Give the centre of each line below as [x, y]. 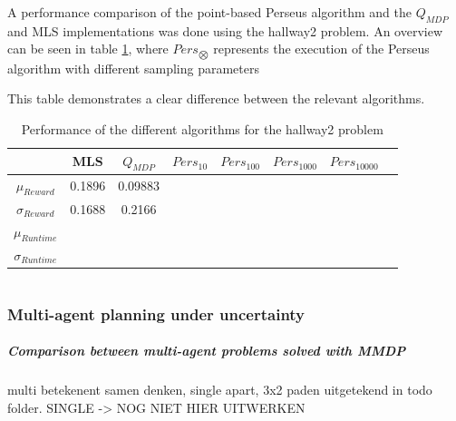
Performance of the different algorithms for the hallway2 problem [202, 129]
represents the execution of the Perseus [321, 49]
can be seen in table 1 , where [88, 49]
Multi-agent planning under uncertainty [156, 313]
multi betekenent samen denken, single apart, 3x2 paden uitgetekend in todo [220, 390]
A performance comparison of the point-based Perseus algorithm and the [209, 12]
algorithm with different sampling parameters [133, 68]
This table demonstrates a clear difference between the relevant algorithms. [216, 98]
